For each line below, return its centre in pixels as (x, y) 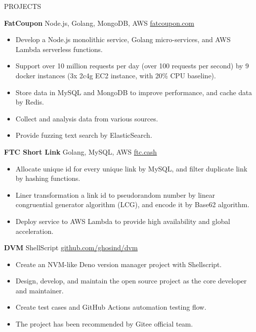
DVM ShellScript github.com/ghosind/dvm (71, 248)
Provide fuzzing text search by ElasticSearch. (84, 135)
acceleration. (35, 231)
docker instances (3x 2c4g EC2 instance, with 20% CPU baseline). (116, 75)
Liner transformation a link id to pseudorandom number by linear (115, 194)
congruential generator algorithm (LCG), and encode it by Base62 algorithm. (132, 204)
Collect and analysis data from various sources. (87, 118)
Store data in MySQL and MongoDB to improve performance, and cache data (134, 92)
